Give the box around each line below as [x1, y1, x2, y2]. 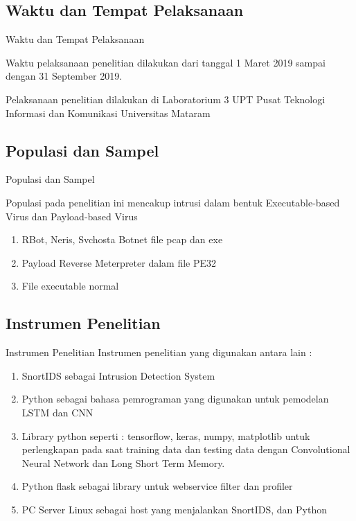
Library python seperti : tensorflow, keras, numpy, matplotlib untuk [21, 428, 310, 443]
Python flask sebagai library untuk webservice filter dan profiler [21, 479, 293, 493]
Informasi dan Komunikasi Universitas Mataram [6, 105, 211, 120]
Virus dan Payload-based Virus [6, 209, 138, 223]
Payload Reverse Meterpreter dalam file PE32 [21, 255, 217, 270]
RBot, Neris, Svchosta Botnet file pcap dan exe [21, 232, 223, 247]
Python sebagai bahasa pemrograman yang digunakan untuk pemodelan [21, 391, 329, 406]
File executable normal [21, 279, 119, 293]
